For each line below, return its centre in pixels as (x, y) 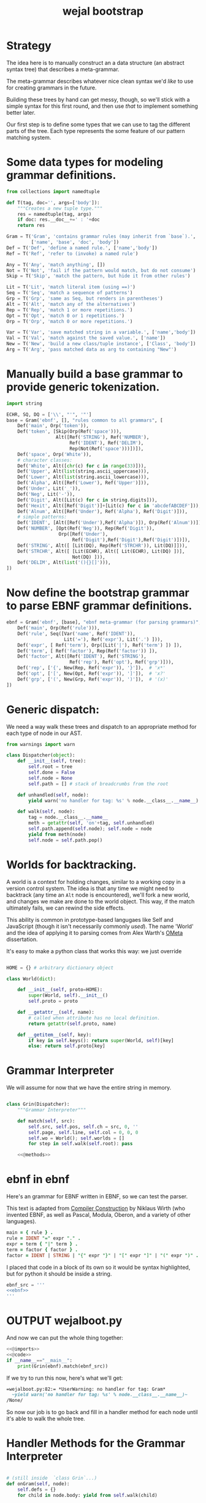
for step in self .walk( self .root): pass (81, 1144)
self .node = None (50, 778)
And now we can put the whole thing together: (65, 1338)
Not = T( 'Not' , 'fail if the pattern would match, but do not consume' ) (101, 270)
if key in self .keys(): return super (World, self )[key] (101, 1040)
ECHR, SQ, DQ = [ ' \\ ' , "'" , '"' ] (49, 414)
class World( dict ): (31, 979)
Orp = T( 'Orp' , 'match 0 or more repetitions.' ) (70, 321)
